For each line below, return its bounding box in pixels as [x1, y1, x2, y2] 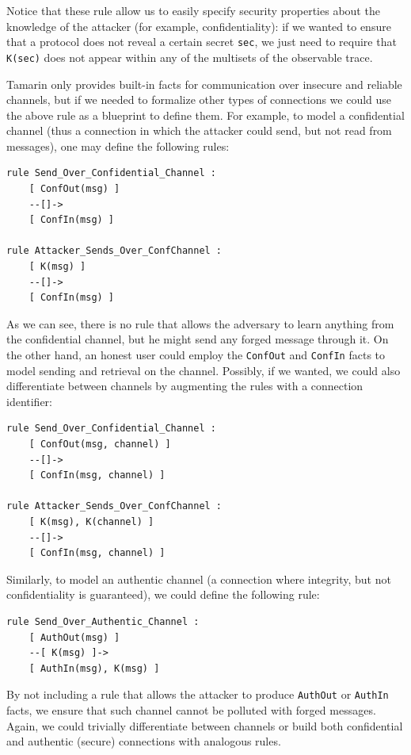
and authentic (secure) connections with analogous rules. [6, 733, 281, 749]
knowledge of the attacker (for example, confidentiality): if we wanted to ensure [6, 17, 391, 34]
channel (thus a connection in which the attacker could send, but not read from [6, 122, 392, 139]
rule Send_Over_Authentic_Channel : [6, 615, 200, 627]
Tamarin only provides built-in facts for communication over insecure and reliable [6, 75, 402, 92]
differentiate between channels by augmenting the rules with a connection [6, 377, 363, 394]
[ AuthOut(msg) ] [29, 631, 120, 643]
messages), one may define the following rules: [6, 137, 230, 154]
